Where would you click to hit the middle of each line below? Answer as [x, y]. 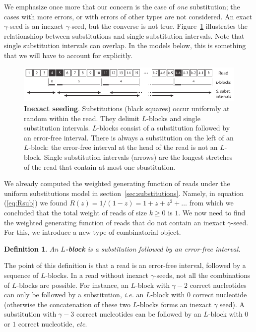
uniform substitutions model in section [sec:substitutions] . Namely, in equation [124, 193]
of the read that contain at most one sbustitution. [100, 166]
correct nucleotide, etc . [53, 323]
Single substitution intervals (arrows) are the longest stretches [138, 157]
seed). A [232, 304]
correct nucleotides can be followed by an [139, 314]
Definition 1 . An [31, 248]
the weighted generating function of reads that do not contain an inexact [115, 222]
